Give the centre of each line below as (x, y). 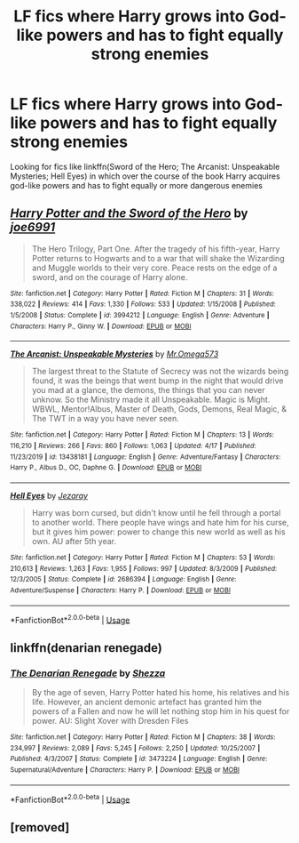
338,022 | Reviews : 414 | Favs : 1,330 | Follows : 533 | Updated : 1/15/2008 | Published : (143, 304)
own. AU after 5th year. (74, 541)
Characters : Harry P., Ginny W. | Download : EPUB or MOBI (101, 326)
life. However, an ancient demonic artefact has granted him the (147, 702)
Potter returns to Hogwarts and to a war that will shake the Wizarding (158, 258)
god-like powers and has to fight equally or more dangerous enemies (136, 185)
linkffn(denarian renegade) (86, 648)
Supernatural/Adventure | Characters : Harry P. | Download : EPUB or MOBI (125, 770)
